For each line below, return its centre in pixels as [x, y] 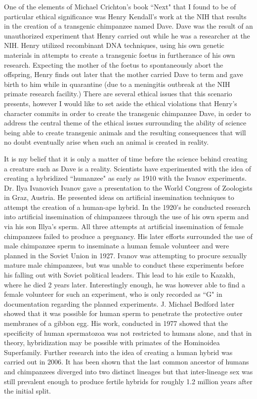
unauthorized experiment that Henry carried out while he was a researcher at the [127, 35]
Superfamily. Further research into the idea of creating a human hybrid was [118, 352]
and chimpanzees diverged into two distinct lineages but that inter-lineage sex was [128, 371]
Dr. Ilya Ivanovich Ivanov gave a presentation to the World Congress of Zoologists [128, 187]
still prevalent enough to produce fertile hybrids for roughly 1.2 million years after [128, 381]
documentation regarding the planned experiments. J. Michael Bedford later [119, 303]
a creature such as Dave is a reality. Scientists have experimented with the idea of [128, 168]
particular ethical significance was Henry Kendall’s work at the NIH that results [125, 16]
